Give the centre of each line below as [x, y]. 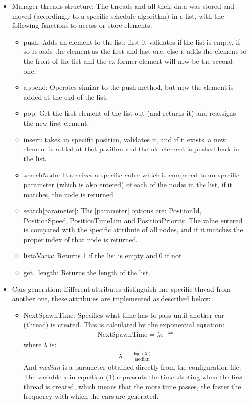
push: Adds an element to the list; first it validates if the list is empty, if [132, 41]
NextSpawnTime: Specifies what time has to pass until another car [124, 315]
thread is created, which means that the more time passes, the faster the [132, 386]
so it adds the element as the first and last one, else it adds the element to [135, 51]
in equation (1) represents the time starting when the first [157, 376]
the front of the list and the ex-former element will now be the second [128, 61]
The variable [43, 376]
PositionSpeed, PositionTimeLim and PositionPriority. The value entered [133, 220]
